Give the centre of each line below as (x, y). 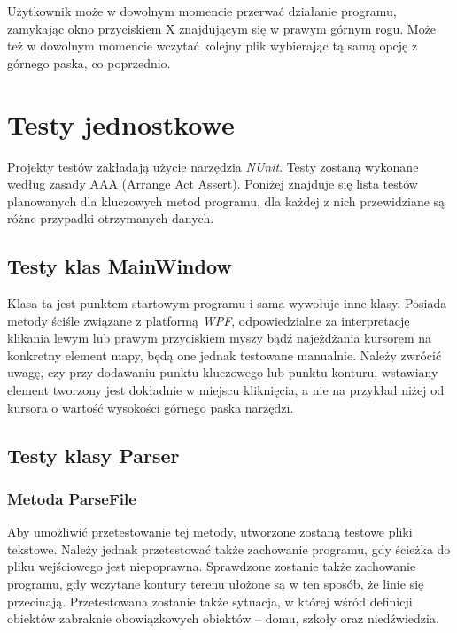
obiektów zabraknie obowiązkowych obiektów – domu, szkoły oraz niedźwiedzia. (223, 618)
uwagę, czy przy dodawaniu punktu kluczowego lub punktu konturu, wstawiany (223, 372)
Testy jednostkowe (121, 124)
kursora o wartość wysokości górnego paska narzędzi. (151, 407)
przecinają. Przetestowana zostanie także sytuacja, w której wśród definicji (210, 601)
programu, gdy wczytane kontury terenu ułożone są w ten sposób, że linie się (216, 584)
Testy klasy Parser (93, 455)
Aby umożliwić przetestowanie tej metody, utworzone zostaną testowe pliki (210, 532)
